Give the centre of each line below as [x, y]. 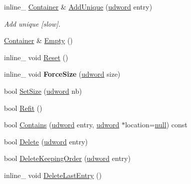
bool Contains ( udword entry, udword [62, 125]
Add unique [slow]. [32, 23]
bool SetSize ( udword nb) [43, 90]
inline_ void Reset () [36, 57]
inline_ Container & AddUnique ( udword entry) [78, 7]
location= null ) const [156, 125]
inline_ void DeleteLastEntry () [53, 175]
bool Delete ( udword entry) [46, 141]
